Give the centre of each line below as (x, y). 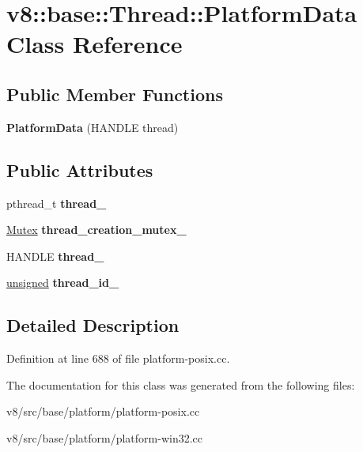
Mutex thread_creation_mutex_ (96, 230)
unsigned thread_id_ (63, 282)
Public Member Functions (115, 94)
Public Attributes (80, 169)
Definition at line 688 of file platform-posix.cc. (118, 358)
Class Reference (95, 44)
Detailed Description (93, 325)
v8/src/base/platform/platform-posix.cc (103, 411)
